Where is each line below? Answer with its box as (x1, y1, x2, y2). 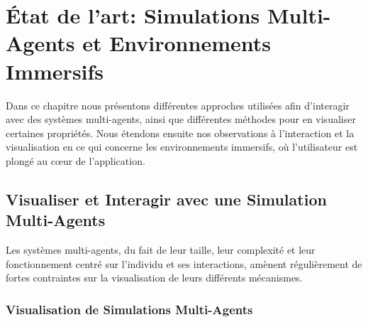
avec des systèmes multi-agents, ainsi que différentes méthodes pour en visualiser (6, 112, 356, 127)
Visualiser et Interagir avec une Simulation (6, 188, 327, 210)
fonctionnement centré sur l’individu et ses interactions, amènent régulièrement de (6, 256, 362, 271)
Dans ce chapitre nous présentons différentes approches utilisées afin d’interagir (6, 97, 350, 112)
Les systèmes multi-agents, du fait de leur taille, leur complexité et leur (6, 242, 316, 257)
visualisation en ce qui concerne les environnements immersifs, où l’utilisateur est (6, 139, 358, 154)
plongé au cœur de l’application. (6, 153, 145, 168)
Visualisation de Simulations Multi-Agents (6, 300, 253, 318)
